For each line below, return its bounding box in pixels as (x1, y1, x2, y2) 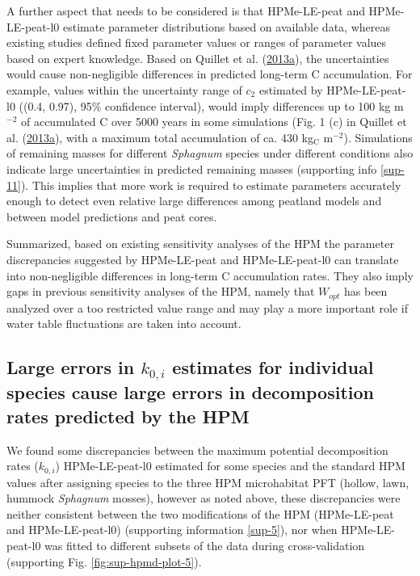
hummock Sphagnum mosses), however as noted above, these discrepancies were (6, 490, 401, 507)
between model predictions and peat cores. (6, 208, 217, 225)
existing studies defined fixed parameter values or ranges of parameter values (6, 34, 387, 51)
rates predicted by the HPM (6, 403, 250, 428)
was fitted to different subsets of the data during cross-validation (44, 536, 365, 553)
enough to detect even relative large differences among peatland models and (6, 192, 382, 209)
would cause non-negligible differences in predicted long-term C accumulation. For (6, 65, 413, 82)
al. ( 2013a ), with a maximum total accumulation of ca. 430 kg (6, 128, 313, 145)
